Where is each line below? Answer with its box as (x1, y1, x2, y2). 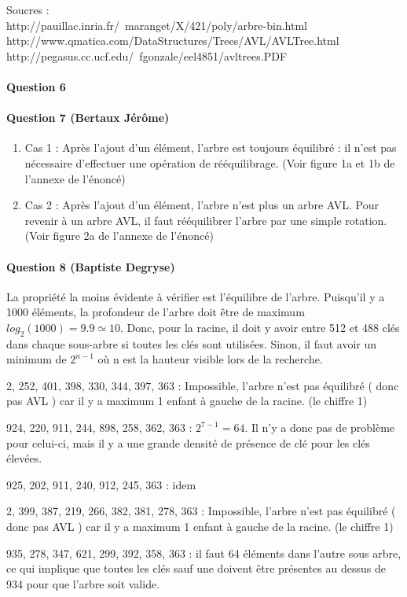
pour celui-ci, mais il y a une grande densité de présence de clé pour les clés (6, 434, 370, 451)
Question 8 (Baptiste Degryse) (6, 258, 175, 275)
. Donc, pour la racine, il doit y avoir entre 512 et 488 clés (120, 319, 400, 335)
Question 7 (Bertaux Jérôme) (6, 109, 170, 126)
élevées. (6, 450, 42, 466)
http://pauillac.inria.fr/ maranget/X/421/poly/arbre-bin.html (6, 17, 307, 33)
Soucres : (6, 2, 49, 17)
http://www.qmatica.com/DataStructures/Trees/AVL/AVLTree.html (6, 32, 339, 49)
